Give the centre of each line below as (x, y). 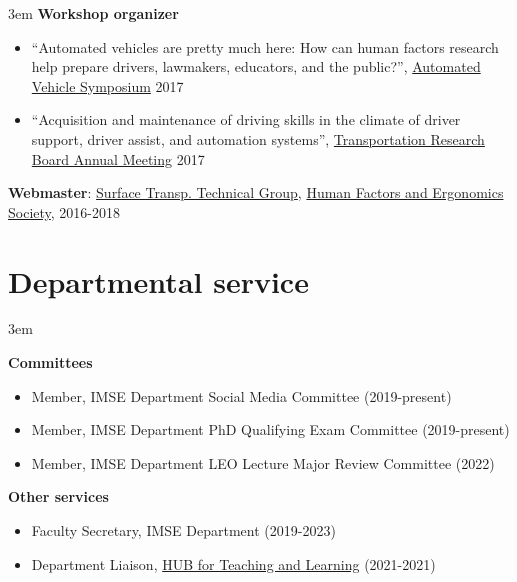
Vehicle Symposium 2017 (107, 85)
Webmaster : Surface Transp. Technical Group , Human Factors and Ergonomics (256, 192)
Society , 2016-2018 (64, 211)
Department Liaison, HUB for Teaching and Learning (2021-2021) (233, 563)
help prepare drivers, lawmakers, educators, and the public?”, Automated (256, 66)
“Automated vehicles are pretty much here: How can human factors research (265, 46)
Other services (58, 496)
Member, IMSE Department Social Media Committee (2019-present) (241, 395)
